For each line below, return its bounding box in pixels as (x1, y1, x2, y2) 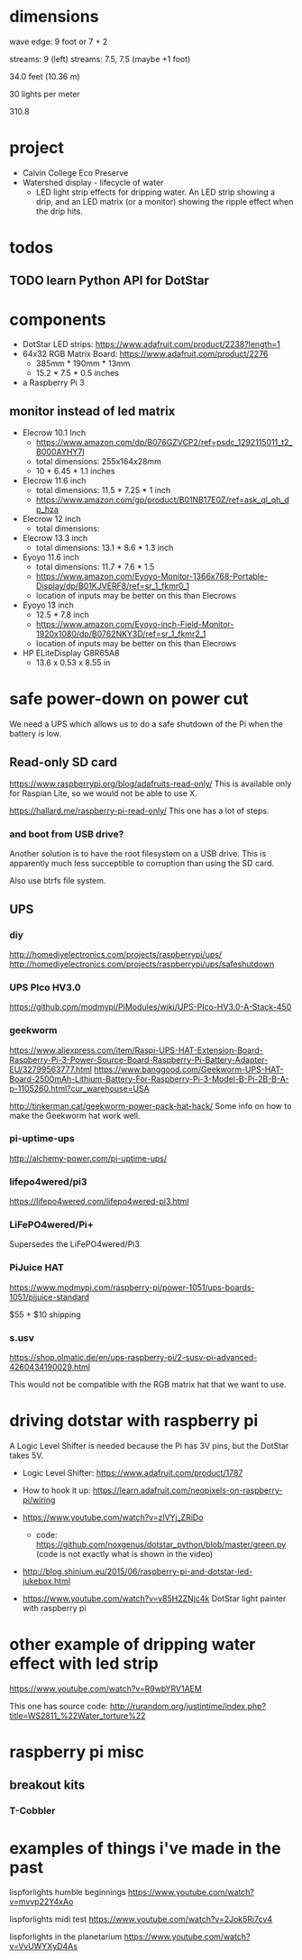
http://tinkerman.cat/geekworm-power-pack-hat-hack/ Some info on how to (9, 1100, 292, 1111)
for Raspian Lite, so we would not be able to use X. (9, 787, 198, 799)
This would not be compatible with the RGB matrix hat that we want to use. (9, 1379, 287, 1390)
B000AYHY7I (35, 446, 85, 457)
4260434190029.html (9, 1361, 91, 1372)
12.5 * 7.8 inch (35, 609, 90, 620)
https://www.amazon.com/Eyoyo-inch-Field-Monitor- (35, 619, 234, 630)
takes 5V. (9, 1450, 44, 1461)
